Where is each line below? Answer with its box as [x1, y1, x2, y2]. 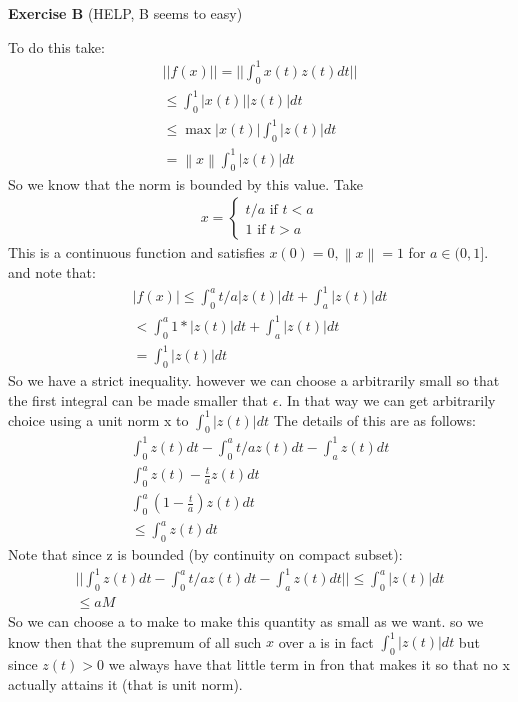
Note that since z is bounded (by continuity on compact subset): [8, 544, 403, 565]
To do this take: [8, 36, 105, 57]
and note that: [8, 262, 96, 283]
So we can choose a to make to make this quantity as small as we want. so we [8, 611, 484, 632]
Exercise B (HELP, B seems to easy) [8, 3, 243, 23]
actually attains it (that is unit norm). [8, 673, 243, 694]
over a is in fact [278, 631, 374, 652]
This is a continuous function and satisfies [8, 242, 265, 263]
